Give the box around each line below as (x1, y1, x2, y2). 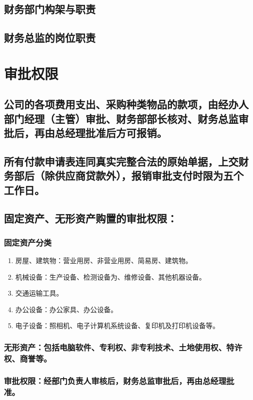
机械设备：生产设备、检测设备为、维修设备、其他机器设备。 (15, 271, 206, 282)
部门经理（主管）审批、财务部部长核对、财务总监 (4, 111, 238, 126)
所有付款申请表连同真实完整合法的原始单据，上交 (4, 153, 238, 168)
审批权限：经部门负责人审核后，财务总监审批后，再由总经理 (4, 374, 227, 386)
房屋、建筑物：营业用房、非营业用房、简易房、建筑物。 (15, 255, 192, 266)
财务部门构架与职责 (4, 1, 96, 17)
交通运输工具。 (15, 288, 63, 298)
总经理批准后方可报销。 (54, 125, 167, 140)
